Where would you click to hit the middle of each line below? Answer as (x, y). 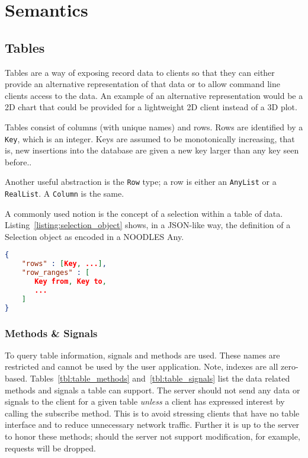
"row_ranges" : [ (56, 273)
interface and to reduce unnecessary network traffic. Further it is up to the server (152, 425)
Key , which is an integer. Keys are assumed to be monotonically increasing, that (150, 138)
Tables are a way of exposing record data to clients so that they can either (140, 72)
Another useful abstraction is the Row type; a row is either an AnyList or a (141, 182)
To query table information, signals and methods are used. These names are (142, 355)
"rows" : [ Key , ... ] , (64, 264)
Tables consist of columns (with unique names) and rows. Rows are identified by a (154, 126)
